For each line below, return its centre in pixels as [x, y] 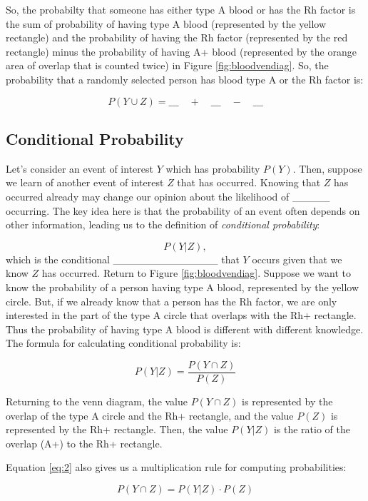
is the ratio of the [312, 429]
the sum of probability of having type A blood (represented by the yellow [166, 23]
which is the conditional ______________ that [123, 259]
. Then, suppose [327, 168]
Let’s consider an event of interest [80, 168]
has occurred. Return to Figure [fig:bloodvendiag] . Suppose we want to [196, 273]
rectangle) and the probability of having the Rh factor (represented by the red [177, 37]
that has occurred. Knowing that [249, 182]
